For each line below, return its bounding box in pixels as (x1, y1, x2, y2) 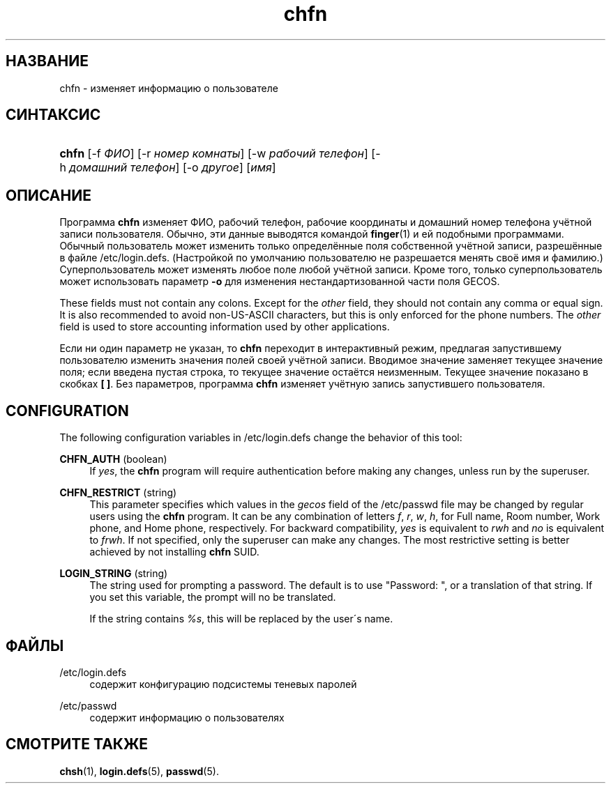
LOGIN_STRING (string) (59, 567, 168, 580)
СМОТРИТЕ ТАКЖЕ (6, 735, 149, 753)
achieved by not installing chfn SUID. (89, 546, 259, 558)
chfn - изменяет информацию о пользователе (59, 82, 278, 94)
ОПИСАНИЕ (6, 186, 91, 204)
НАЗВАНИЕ (6, 52, 89, 70)
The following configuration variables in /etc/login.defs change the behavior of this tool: (59, 431, 462, 444)
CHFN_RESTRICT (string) (59, 487, 177, 499)
